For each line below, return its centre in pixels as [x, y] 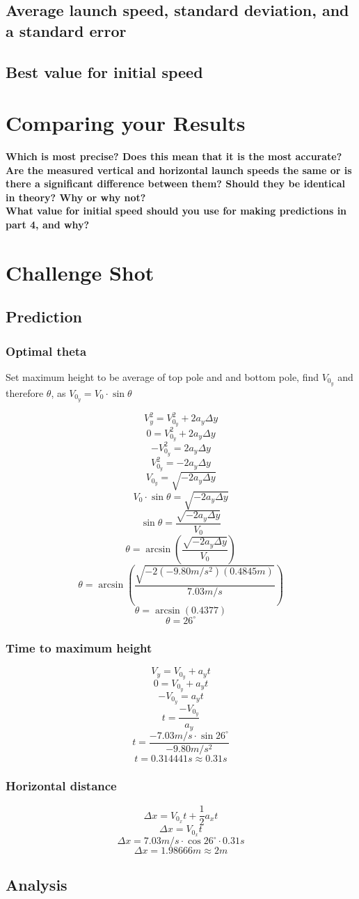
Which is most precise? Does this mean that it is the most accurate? [174, 156]
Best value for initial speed [104, 71]
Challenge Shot [80, 272]
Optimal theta [46, 351]
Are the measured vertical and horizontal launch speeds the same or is [179, 170]
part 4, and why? [48, 225]
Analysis [37, 884]
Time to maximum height [79, 647]
